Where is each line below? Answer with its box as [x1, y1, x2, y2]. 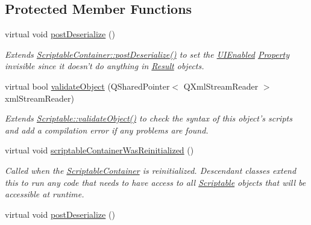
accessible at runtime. [5, 188, 84, 200]
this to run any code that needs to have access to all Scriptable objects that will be [5, 176, 306, 188]
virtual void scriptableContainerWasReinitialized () [5, 144, 194, 156]
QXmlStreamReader [183, 79, 259, 92]
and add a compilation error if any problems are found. [5, 123, 209, 136]
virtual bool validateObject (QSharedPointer [5, 79, 170, 92]
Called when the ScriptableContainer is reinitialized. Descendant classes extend [5, 164, 297, 176]
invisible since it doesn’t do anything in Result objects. [5, 60, 204, 72]
